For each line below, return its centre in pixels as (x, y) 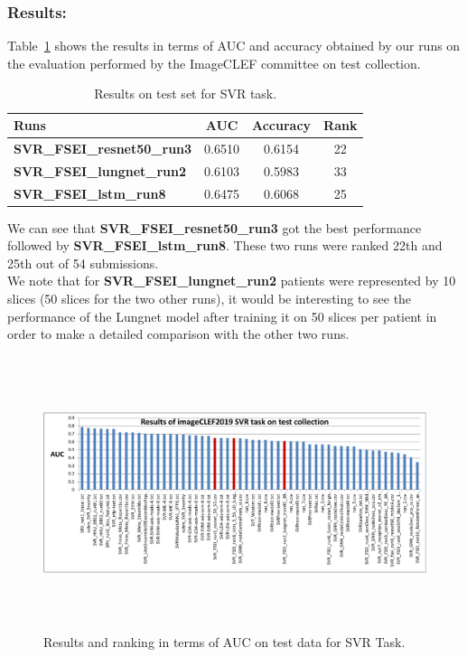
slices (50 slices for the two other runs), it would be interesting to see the (210, 298)
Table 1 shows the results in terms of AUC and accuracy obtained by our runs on (234, 46)
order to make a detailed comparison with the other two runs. (178, 334)
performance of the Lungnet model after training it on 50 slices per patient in (222, 316)
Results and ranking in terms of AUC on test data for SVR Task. (224, 641)
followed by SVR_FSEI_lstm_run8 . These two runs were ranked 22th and (225, 245)
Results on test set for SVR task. (186, 94)
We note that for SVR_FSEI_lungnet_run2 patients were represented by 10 (232, 281)
